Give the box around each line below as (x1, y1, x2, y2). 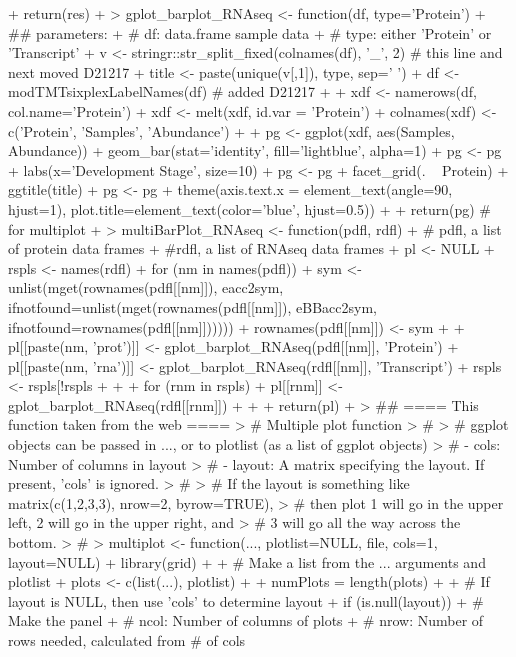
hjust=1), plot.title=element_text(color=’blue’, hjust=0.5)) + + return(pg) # (8, 198, 491, 219)
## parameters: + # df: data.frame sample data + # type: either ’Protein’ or (8, 22, 492, 43)
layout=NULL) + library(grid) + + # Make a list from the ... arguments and (8, 551, 486, 572)
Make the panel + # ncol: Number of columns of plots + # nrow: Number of (8, 610, 484, 631)
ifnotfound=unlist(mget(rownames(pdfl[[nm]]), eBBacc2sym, (8, 296, 377, 317)
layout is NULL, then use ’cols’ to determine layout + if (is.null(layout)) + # (8, 590, 484, 611)
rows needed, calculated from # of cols (8, 630, 246, 650)
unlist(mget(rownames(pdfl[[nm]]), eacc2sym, (8, 277, 284, 298)
